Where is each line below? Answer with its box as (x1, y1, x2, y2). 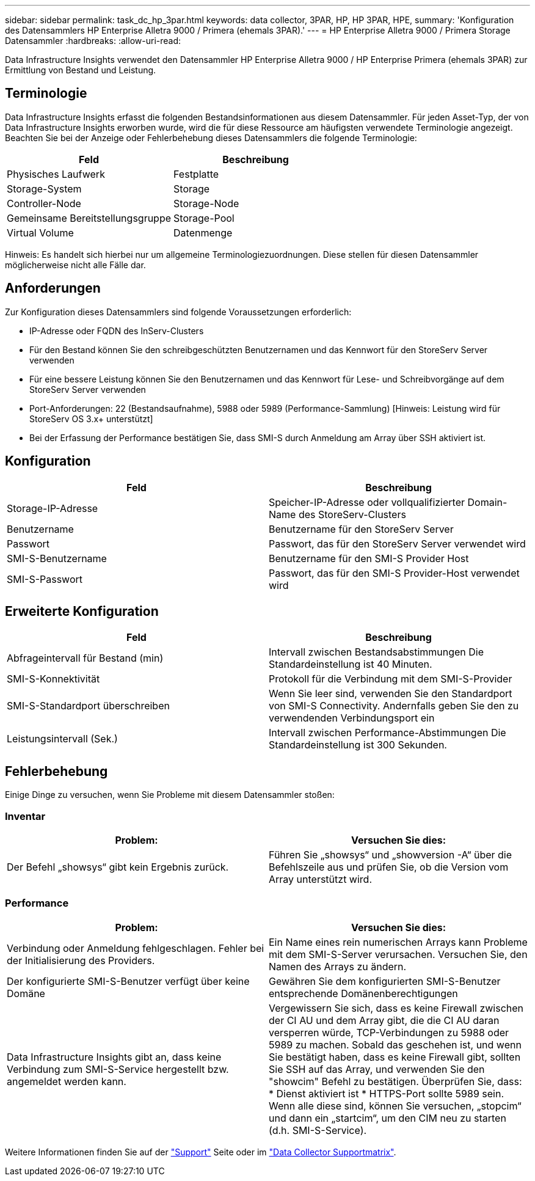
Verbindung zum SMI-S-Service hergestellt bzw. (7, 1062, 229, 1075)
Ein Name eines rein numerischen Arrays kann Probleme (269, 935, 528, 948)
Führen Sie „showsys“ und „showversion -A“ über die (269, 848, 512, 861)
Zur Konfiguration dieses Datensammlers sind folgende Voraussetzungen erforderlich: (5, 306, 352, 317)
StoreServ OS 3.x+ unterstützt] (29, 413, 153, 424)
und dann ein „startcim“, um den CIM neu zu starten (269, 1111, 506, 1124)
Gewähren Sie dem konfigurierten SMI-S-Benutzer (269, 974, 501, 987)
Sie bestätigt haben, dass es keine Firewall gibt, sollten (269, 1050, 521, 1063)
